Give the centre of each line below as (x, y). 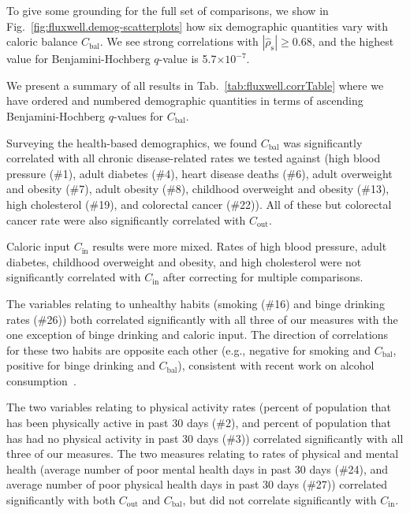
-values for (139, 115)
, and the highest (353, 41)
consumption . (41, 380)
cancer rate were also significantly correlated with (126, 219)
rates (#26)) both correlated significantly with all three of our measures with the (202, 319)
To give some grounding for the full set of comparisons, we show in (168, 10)
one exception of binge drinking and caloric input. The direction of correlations (198, 335)
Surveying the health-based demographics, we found (132, 142)
